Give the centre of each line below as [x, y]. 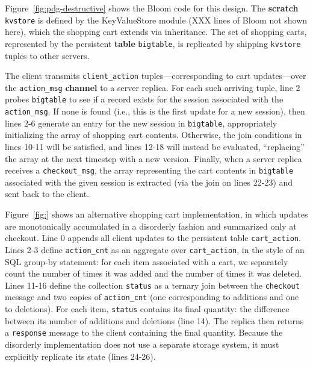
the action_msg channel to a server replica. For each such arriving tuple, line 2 [153, 87]
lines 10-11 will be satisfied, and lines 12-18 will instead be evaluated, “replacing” [155, 146]
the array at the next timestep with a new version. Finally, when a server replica [153, 158]
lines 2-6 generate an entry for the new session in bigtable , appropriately [141, 123]
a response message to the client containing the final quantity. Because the [144, 332]
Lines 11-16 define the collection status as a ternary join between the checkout [152, 285]
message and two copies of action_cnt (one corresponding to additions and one [152, 297]
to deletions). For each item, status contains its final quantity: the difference [147, 309]
